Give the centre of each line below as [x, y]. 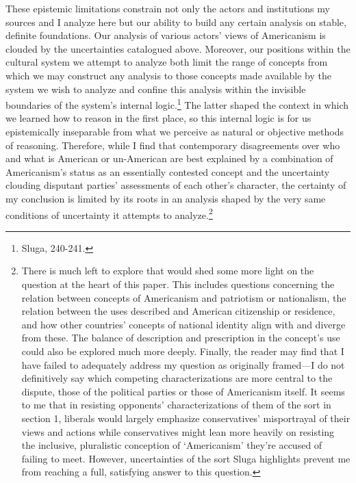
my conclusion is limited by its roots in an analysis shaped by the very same [166, 198]
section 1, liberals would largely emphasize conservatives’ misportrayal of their [186, 418]
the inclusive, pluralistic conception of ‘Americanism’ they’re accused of [172, 445]
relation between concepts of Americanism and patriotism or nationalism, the [184, 297]
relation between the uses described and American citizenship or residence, [178, 311]
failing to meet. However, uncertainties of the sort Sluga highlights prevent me [186, 458]
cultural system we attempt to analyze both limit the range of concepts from [167, 62]
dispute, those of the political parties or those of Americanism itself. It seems [183, 391]
